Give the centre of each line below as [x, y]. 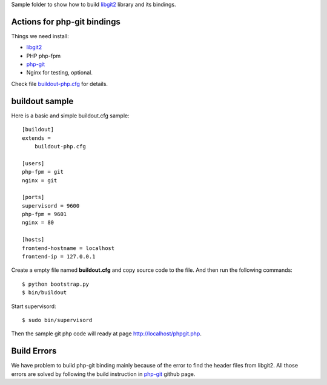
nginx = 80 [38, 223]
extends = [36, 138]
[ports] [33, 197]
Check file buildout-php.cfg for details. [60, 84]
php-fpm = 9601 [45, 214]
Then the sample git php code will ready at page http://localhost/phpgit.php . [107, 334]
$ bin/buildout [45, 293]
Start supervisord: [34, 306]
